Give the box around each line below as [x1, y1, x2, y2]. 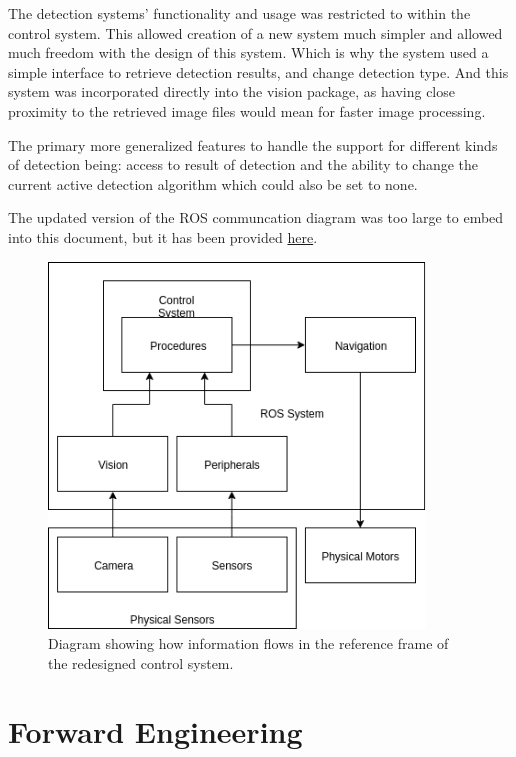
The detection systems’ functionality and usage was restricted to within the [8, 3, 471, 23]
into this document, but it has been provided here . [8, 226, 318, 247]
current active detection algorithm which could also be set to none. [8, 173, 418, 194]
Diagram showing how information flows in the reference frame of [48, 632, 449, 653]
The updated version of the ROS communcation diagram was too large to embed [8, 207, 504, 228]
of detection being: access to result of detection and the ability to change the [8, 154, 479, 175]
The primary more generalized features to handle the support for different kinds [8, 134, 498, 155]
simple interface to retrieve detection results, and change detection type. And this [8, 61, 509, 82]
